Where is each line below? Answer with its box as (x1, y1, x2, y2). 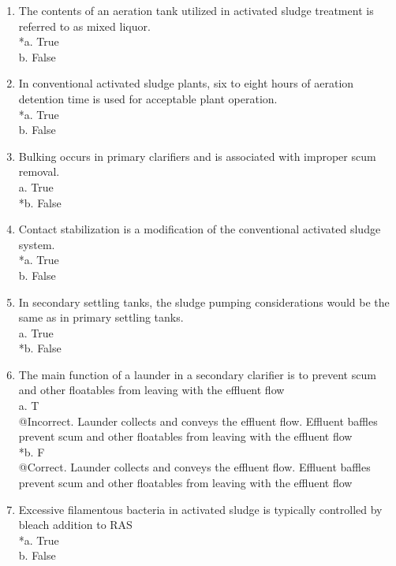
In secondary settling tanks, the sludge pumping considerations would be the (18, 293, 390, 310)
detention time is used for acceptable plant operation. (18, 90, 278, 106)
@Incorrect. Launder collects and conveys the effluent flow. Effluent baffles (18, 412, 378, 429)
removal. (18, 163, 60, 180)
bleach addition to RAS (18, 516, 133, 533)
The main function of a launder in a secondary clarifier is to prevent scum (18, 366, 376, 382)
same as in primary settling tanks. (18, 309, 184, 326)
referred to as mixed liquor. (18, 17, 151, 34)
